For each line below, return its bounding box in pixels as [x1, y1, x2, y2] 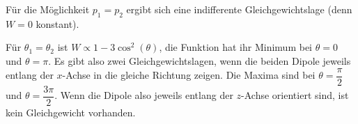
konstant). [36, 16, 79, 31]
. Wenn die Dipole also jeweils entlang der [54, 88, 233, 102]
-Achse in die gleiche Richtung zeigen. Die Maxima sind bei [62, 68, 316, 82]
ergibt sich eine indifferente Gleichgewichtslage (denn [126, 2, 352, 16]
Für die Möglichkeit [6, 2, 90, 16]
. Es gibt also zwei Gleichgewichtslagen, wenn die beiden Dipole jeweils [48, 53, 351, 68]
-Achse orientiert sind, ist [241, 88, 349, 102]
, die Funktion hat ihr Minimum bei [159, 40, 313, 54]
